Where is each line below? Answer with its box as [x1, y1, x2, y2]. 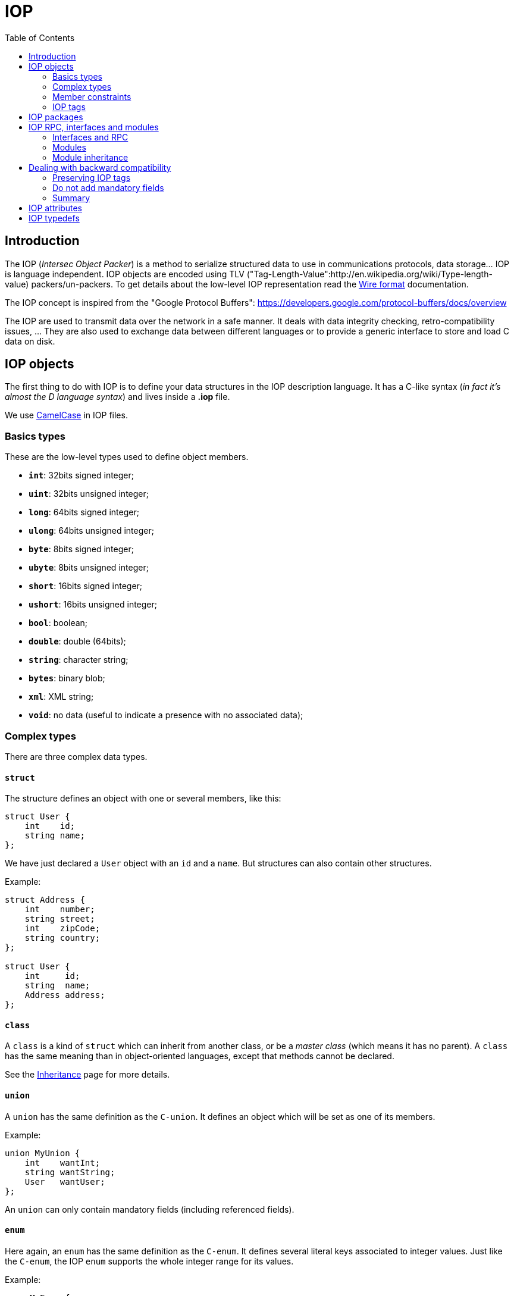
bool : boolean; [29, 618, 88, 628]
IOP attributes [29, 202, 83, 213]
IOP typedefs [29, 212, 80, 223]
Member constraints [52, 91, 131, 102]
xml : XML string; [29, 691, 94, 702]
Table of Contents [5, 32, 75, 43]
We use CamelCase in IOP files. [5, 410, 128, 421]
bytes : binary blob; [29, 673, 105, 684]
